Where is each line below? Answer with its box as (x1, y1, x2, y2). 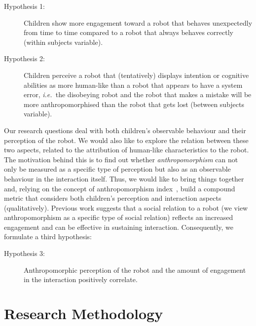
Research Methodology (4, 303, 163, 324)
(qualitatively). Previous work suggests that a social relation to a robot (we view (4, 202, 248, 213)
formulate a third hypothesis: (4, 231, 92, 242)
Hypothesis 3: (4, 248, 45, 258)
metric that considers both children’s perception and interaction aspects (4, 193, 221, 203)
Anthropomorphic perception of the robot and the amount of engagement (24, 264, 246, 275)
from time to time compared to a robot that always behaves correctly (24, 27, 233, 37)
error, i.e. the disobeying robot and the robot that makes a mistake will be (24, 89, 252, 100)
